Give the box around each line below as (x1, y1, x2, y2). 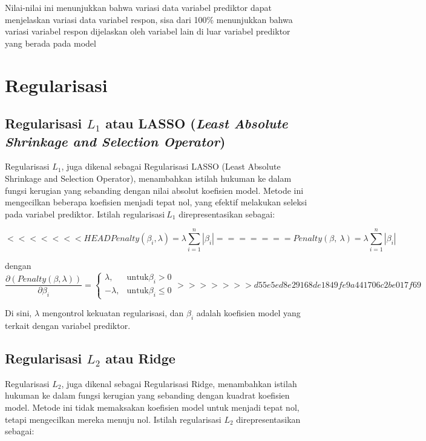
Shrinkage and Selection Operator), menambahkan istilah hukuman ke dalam (5, 171, 292, 184)
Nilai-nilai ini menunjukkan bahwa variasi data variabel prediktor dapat (5, 1, 272, 13)
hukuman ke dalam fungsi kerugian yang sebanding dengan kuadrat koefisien (5, 389, 290, 402)
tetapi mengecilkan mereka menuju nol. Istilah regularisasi (5, 413, 221, 425)
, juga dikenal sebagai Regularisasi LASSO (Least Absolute (61, 160, 281, 173)
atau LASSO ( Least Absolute (105, 114, 288, 133)
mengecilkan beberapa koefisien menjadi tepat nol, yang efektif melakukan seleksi (5, 196, 307, 208)
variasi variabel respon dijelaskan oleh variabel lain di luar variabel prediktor (5, 25, 290, 38)
